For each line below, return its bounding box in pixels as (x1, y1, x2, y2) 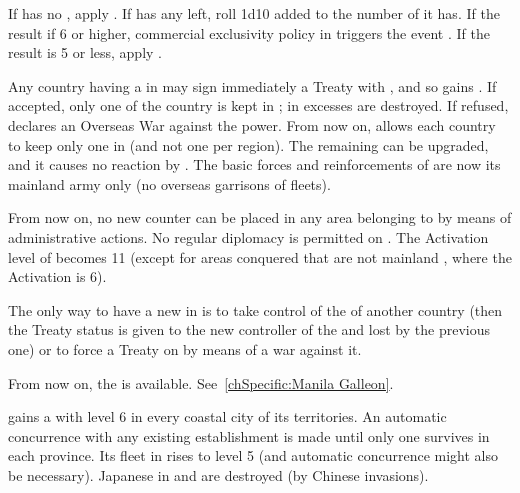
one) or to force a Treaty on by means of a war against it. (8, 338, 362, 359)
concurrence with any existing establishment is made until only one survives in (8, 425, 490, 446)
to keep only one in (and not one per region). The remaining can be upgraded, (8, 134, 489, 155)
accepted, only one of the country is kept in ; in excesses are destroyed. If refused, (8, 95, 509, 116)
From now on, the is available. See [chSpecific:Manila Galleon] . (8, 372, 394, 393)
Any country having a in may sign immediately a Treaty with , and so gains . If (8, 75, 497, 96)
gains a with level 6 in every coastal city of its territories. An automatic (8, 406, 447, 427)
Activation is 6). (8, 266, 107, 287)
